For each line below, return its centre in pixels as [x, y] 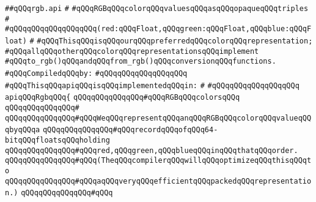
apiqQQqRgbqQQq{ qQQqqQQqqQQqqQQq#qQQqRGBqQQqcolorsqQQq [123, 98]
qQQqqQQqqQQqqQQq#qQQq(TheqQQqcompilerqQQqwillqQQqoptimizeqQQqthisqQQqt [158, 161]
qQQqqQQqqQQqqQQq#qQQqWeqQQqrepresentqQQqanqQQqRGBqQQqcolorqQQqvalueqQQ [158, 118]
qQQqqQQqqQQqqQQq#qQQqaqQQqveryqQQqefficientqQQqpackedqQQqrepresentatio [158, 181]
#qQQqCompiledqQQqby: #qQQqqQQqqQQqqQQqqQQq [96, 73]
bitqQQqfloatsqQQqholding [57, 140]
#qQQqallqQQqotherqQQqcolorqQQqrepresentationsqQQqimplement [132, 51]
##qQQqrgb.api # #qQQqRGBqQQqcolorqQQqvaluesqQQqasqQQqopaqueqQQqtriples [157, 9]
